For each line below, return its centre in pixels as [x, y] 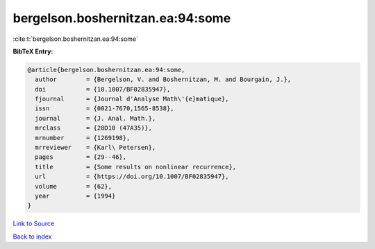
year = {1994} [75, 196]
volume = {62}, [74, 186]
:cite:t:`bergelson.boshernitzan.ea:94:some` [76, 39]
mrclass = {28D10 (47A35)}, [94, 128]
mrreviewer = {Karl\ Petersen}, [95, 148]
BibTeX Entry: [33, 51]
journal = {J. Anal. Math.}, [95, 118]
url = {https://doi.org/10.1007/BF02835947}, [132, 177]
